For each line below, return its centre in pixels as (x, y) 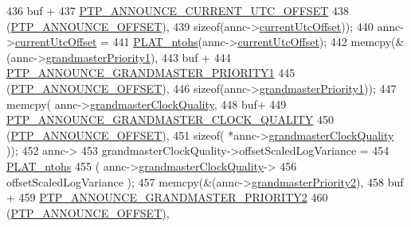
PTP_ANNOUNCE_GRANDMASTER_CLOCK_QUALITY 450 (170, 119)
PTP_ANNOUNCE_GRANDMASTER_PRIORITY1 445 (151, 73)
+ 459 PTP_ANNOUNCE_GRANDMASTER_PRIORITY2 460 (167, 197)
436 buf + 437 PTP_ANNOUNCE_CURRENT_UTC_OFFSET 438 (178, 10)
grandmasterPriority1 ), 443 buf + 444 (138, 57)
